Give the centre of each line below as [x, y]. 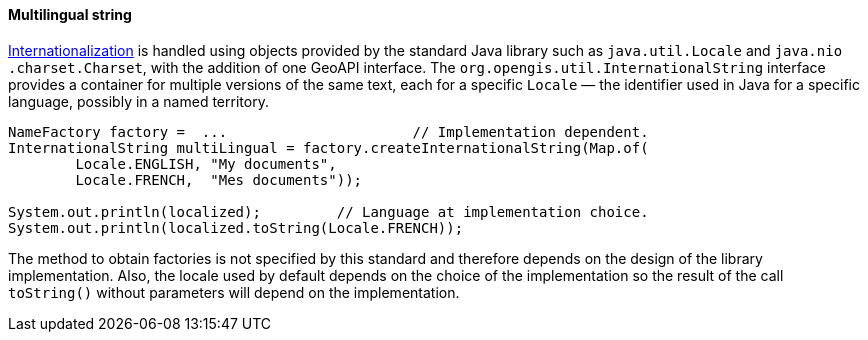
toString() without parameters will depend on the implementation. [234, 292]
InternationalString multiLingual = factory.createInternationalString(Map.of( [328, 147]
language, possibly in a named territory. [138, 101]
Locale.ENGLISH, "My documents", [206, 163]
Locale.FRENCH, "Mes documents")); [219, 179]
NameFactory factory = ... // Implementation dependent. [328, 131]
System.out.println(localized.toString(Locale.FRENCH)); [236, 227]
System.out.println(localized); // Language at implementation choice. [328, 211]
